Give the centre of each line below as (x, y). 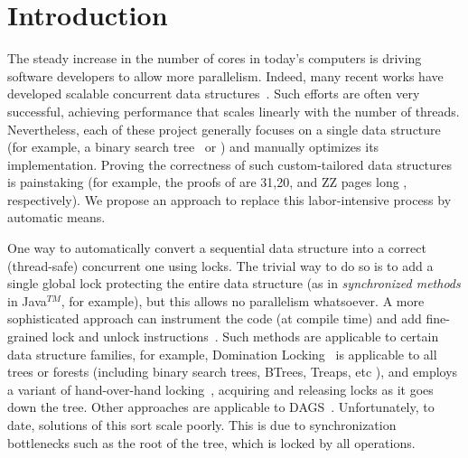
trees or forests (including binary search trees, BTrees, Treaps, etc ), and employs (233, 372)
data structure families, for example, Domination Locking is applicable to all (222, 354)
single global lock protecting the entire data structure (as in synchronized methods (234, 283)
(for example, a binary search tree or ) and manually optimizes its (193, 147)
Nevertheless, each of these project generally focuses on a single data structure (224, 129)
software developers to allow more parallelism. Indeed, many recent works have (225, 75)
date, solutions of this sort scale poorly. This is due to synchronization (202, 425)
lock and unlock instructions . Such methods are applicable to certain (245, 336)
